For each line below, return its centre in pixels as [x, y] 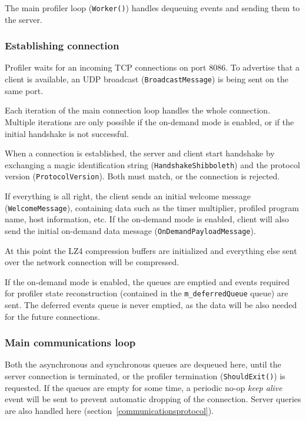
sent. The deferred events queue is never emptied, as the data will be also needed [151, 304]
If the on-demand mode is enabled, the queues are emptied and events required [147, 281]
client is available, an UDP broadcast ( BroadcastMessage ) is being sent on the [147, 79]
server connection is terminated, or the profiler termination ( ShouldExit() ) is [145, 375]
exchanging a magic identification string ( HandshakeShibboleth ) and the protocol [152, 164]
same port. [24, 90]
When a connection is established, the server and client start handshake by [140, 153]
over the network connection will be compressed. [92, 262]
